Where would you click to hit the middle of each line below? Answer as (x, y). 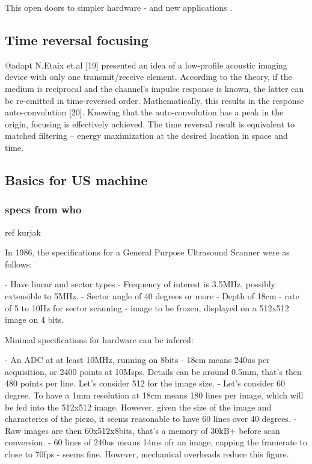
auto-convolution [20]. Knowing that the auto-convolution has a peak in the (144, 112)
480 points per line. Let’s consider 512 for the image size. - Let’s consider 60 (145, 383)
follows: (19, 264)
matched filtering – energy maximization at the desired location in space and (146, 136)
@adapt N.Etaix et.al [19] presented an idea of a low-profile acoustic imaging (146, 65)
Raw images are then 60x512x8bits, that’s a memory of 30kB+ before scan (142, 430)
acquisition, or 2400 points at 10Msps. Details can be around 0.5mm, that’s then (153, 371)
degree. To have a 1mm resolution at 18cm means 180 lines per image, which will (154, 395)
